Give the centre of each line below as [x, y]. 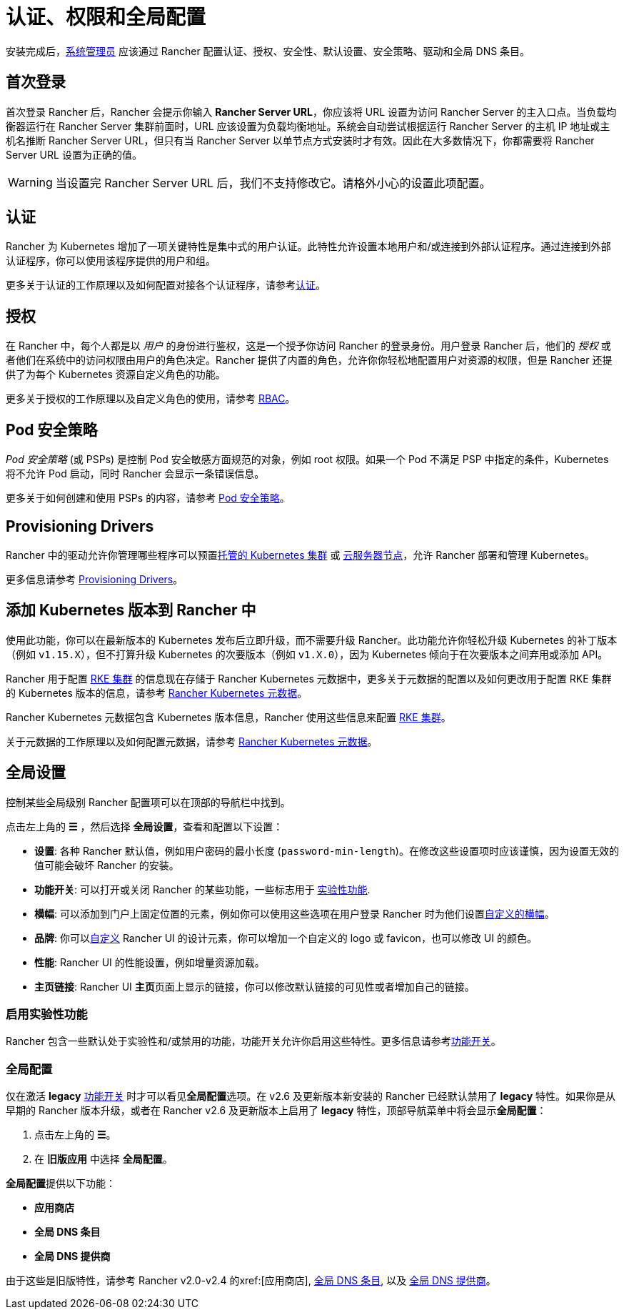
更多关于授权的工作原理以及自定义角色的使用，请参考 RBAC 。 [151, 399]
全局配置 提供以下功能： [61, 1183]
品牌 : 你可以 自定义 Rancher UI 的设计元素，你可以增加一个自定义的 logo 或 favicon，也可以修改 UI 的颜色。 [286, 938]
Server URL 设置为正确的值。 [74, 154]
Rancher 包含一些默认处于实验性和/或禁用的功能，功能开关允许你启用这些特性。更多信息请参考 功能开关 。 [253, 1041]
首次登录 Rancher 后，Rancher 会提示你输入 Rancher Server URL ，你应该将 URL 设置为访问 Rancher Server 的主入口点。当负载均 [311, 111]
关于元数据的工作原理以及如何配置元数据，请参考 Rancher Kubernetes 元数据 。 [192, 741]
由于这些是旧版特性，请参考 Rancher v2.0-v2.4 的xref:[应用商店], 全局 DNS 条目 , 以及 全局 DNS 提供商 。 [251, 1281]
